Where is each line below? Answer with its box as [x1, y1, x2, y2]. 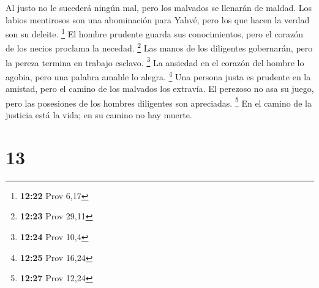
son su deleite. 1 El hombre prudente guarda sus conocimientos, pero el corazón [6, 26, 304, 40]
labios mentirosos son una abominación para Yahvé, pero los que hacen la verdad [6, 13, 310, 26]
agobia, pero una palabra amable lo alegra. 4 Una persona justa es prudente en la [6, 68, 311, 83]
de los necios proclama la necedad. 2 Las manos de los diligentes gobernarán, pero [6, 40, 313, 55]
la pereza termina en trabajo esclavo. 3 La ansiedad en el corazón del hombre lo [6, 54, 304, 69]
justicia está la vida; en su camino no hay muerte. [6, 108, 192, 121]
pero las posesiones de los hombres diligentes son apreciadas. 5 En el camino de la [6, 94, 312, 109]
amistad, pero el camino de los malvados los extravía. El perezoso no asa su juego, [6, 82, 314, 95]
